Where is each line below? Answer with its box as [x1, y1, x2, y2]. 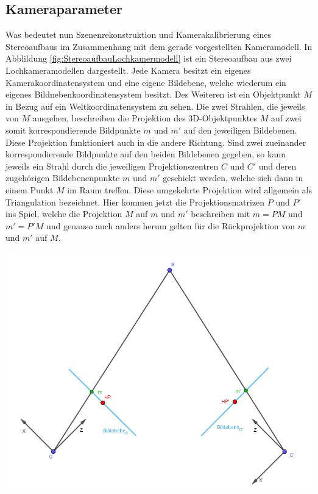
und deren [258, 159, 297, 172]
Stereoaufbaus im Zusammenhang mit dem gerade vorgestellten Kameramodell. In [5, 40, 313, 52]
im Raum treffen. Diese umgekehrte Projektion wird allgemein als [67, 183, 313, 196]
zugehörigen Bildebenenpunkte [5, 171, 120, 184]
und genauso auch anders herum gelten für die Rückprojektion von [46, 219, 295, 232]
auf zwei [270, 112, 302, 124]
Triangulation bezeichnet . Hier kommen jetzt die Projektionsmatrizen [5, 195, 265, 208]
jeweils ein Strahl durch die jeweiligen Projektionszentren [5, 159, 219, 172]
